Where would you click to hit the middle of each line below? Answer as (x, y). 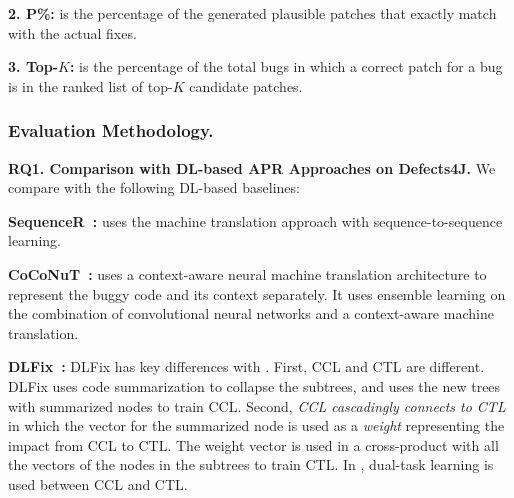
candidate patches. (246, 85)
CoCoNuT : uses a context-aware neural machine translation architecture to (247, 273)
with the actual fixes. (72, 32)
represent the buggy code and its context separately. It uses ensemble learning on (257, 293)
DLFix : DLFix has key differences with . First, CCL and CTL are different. (246, 366)
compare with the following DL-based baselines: (154, 187)
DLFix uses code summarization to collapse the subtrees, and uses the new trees (254, 385)
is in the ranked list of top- (90, 85)
